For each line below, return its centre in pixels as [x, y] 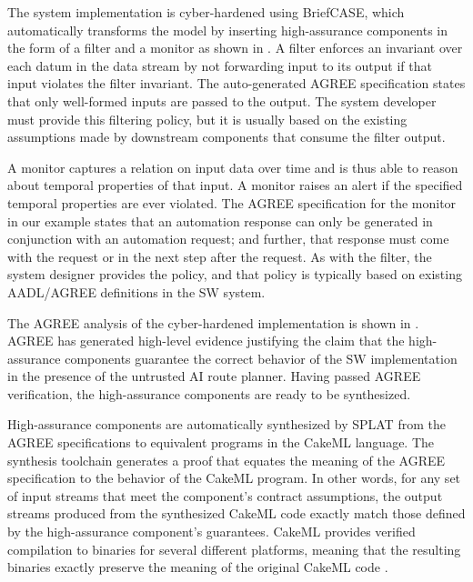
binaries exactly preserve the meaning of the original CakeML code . [198, 567]
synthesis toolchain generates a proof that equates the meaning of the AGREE [226, 460]
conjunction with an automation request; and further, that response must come [228, 239]
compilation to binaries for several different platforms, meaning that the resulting [234, 549]
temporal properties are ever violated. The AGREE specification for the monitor [232, 202]
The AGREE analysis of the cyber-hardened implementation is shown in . [213, 322]
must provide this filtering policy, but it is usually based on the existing [207, 119]
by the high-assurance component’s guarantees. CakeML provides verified [211, 532]
